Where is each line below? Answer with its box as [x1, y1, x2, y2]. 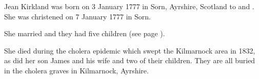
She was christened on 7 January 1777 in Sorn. [4, 11, 151, 21]
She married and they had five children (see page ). [4, 28, 165, 39]
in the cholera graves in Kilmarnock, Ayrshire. [4, 65, 149, 75]
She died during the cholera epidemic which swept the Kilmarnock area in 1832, [4, 45, 255, 56]
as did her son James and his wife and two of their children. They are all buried [4, 55, 255, 66]
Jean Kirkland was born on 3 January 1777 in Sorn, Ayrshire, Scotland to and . [4, 1, 254, 11]
